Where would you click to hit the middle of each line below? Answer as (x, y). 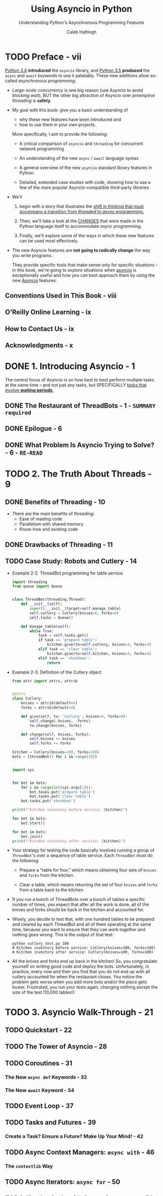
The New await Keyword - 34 (40, 1090)
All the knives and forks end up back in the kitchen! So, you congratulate (85, 961)
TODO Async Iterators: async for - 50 (63, 1182)
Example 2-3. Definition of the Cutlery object (57, 672)
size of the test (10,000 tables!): (44, 992)
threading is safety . (32, 100)
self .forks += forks (50, 743)
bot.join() (32, 837)
